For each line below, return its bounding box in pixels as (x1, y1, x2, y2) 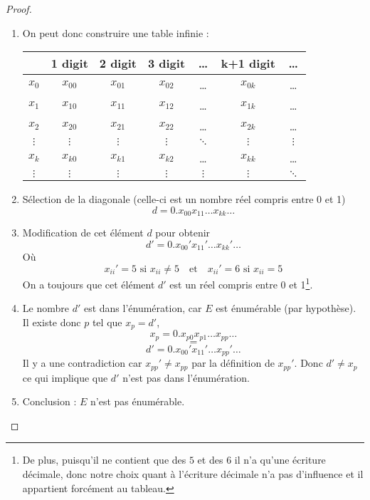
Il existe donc (22, 314, 81, 329)
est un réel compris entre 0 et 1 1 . (169, 274, 313, 291)
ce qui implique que (22, 370, 108, 385)
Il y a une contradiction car (22, 355, 142, 370)
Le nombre (22, 301, 69, 316)
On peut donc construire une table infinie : (22, 25, 209, 40)
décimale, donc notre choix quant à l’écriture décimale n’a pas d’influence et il (22, 466, 364, 481)
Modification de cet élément (22, 225, 144, 240)
